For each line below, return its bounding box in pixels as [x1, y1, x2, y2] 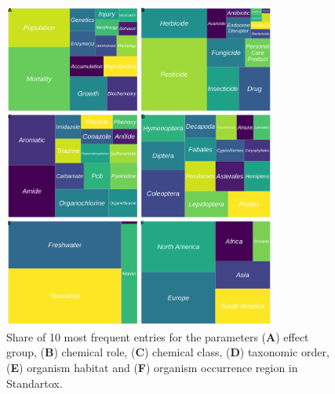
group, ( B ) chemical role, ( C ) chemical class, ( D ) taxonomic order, [6, 344, 330, 360]
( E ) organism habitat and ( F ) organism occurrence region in [6, 359, 298, 375]
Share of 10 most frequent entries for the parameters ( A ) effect [6, 328, 309, 345]
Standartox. [6, 374, 63, 391]
